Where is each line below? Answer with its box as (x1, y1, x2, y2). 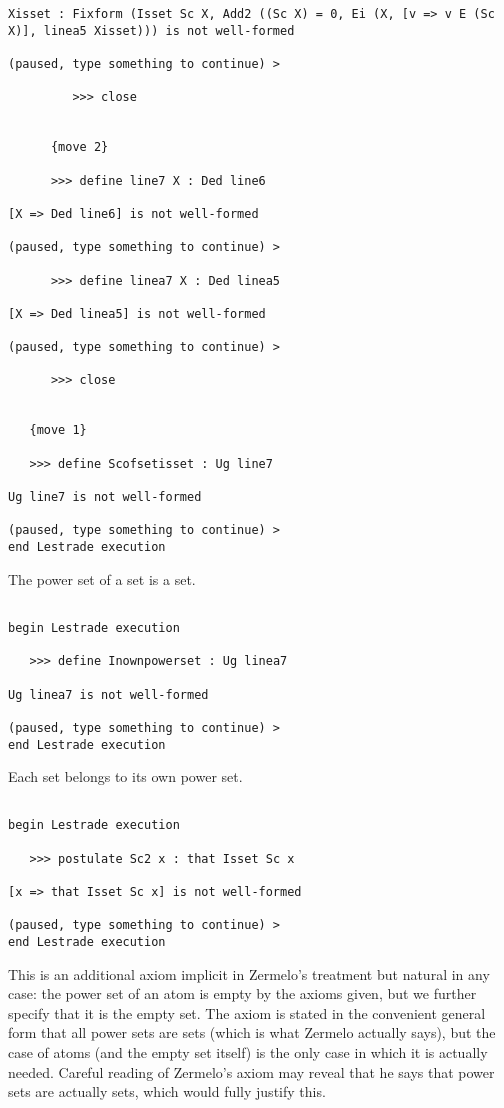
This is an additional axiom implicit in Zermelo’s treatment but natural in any (8, 963, 490, 984)
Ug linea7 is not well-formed (8, 687, 209, 702)
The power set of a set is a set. (8, 568, 196, 589)
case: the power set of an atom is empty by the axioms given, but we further (8, 983, 477, 1004)
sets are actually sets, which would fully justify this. (8, 1081, 326, 1102)
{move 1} (29, 423, 87, 438)
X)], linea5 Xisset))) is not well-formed (8, 23, 295, 38)
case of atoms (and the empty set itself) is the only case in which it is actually (8, 1042, 488, 1063)
